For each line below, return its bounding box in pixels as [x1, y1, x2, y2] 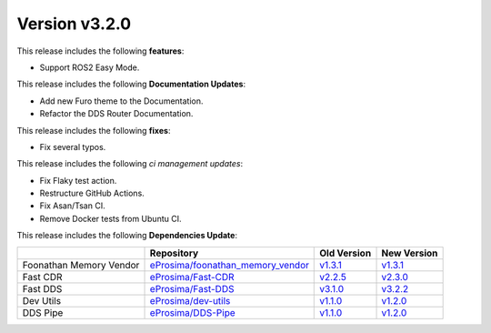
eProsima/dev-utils [149, 294, 231, 307]
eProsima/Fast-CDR [149, 270, 235, 283]
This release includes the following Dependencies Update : [16, 230, 238, 241]
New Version [381, 247, 438, 259]
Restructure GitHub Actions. [39, 187, 145, 199]
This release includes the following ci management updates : [16, 158, 244, 169]
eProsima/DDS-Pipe [149, 306, 235, 318]
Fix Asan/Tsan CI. [39, 200, 105, 211]
